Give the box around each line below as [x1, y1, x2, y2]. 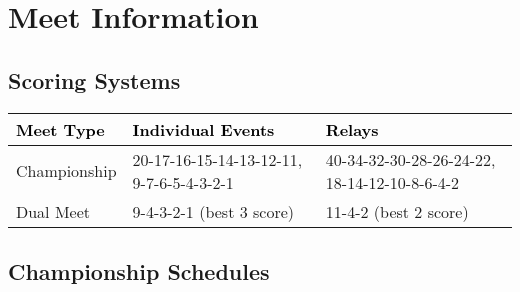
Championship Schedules [8, 255, 270, 286]
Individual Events [132, 117, 275, 141]
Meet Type [16, 117, 105, 141]
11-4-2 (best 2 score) [325, 199, 469, 223]
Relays [325, 117, 379, 141]
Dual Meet [16, 199, 91, 223]
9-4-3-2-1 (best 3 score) [132, 199, 295, 223]
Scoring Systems [8, 64, 181, 95]
